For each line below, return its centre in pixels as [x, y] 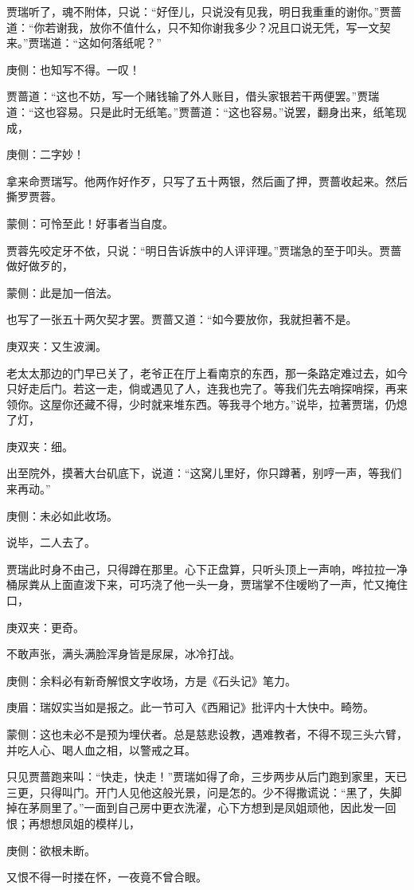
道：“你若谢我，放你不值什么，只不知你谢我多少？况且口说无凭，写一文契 [199, 27]
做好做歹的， [40, 266]
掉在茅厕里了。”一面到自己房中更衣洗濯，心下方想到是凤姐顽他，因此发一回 [201, 808]
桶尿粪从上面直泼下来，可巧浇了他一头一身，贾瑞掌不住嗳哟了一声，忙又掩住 [207, 584]
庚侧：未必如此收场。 [62, 515]
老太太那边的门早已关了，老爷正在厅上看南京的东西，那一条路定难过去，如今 [207, 372]
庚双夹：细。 [40, 446]
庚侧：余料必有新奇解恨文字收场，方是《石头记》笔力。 [151, 680]
